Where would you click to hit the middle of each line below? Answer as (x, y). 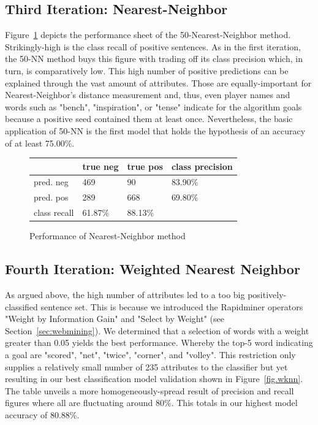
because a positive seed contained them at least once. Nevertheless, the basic (149, 119)
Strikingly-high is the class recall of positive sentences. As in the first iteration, (153, 46)
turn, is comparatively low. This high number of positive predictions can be (147, 70)
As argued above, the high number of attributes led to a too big (125, 295)
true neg (100, 166)
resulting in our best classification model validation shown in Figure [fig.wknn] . (154, 379)
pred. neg (51, 182)
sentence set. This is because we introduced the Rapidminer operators (172, 306)
